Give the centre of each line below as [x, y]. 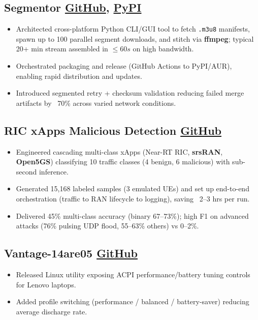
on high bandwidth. [163, 49]
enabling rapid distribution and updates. [79, 76]
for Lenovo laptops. [46, 284]
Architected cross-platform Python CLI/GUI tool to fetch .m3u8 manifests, [133, 29]
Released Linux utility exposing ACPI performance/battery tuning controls [133, 274]
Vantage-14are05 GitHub [71, 253]
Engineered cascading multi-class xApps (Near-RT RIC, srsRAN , [119, 151]
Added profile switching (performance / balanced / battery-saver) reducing [133, 301]
